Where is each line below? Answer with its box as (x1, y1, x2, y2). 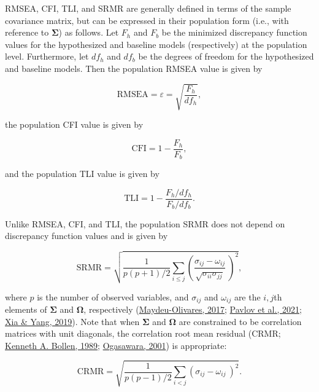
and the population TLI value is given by (5, 167, 159, 180)
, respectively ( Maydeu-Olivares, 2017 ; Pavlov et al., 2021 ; (83, 303, 302, 316)
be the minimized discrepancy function (161, 26, 307, 39)
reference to (5, 26, 49, 39)
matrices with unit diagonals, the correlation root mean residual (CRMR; (5, 327, 281, 340)
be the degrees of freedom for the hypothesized (138, 50, 314, 63)
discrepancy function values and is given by (5, 229, 168, 242)
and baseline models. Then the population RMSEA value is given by (5, 61, 263, 74)
